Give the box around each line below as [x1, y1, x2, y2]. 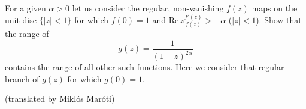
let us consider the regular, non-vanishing [72, 2, 224, 14]
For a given [5, 2, 46, 14]
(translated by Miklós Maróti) [5, 92, 115, 105]
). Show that [256, 13, 302, 26]
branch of [5, 72, 40, 85]
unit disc [5, 13, 37, 26]
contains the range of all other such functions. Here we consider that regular [5, 61, 284, 73]
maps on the [252, 2, 298, 14]
